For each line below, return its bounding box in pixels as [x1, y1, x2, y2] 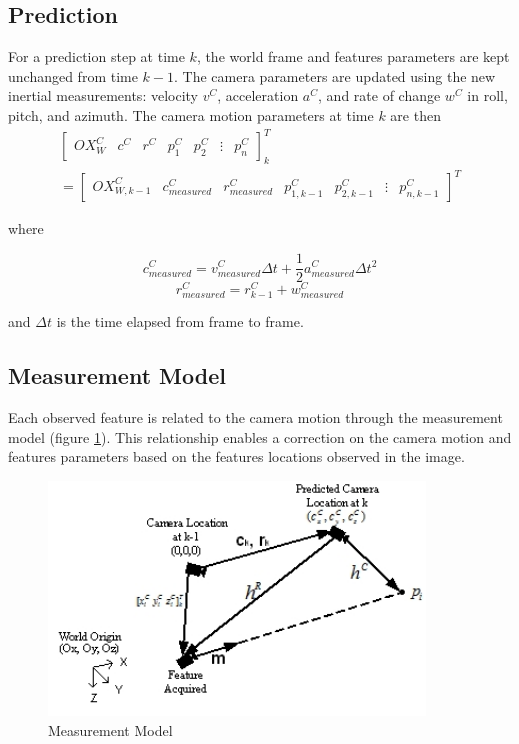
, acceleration [217, 85, 299, 106]
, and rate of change [318, 85, 441, 106]
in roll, [467, 85, 508, 106]
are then [390, 104, 441, 125]
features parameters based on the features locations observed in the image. [8, 446, 465, 467]
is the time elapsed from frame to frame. [56, 311, 304, 332]
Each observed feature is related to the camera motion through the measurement [8, 407, 503, 428]
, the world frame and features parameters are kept [196, 46, 510, 67]
